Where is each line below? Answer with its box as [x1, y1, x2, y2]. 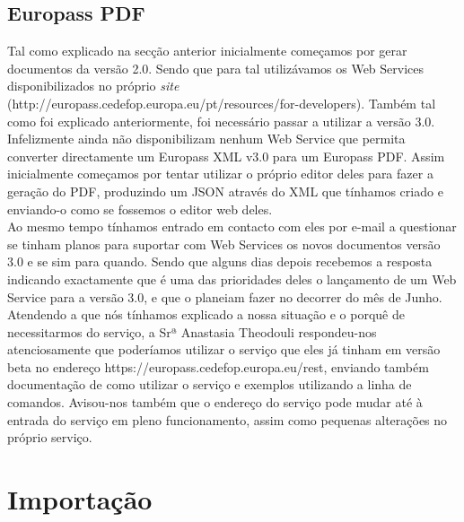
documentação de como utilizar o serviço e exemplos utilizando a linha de [7, 375, 412, 394]
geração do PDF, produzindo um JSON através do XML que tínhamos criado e [7, 181, 443, 200]
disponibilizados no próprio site [7, 76, 179, 95]
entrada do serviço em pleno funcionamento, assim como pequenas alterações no [7, 410, 448, 429]
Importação [7, 481, 153, 518]
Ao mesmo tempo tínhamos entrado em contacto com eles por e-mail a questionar [7, 217, 457, 236]
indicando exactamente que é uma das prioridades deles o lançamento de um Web [7, 269, 457, 288]
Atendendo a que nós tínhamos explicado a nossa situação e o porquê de [7, 305, 405, 324]
